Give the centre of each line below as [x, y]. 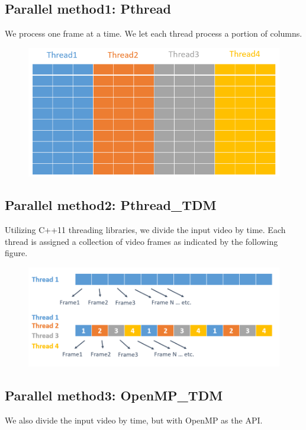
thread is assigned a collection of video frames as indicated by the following [141, 241]
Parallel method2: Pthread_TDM [111, 205]
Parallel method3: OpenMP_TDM [114, 395]
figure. [16, 253]
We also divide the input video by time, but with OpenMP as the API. [134, 420]
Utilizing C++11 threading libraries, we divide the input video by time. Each [145, 230]
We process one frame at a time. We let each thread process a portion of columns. [154, 33]
